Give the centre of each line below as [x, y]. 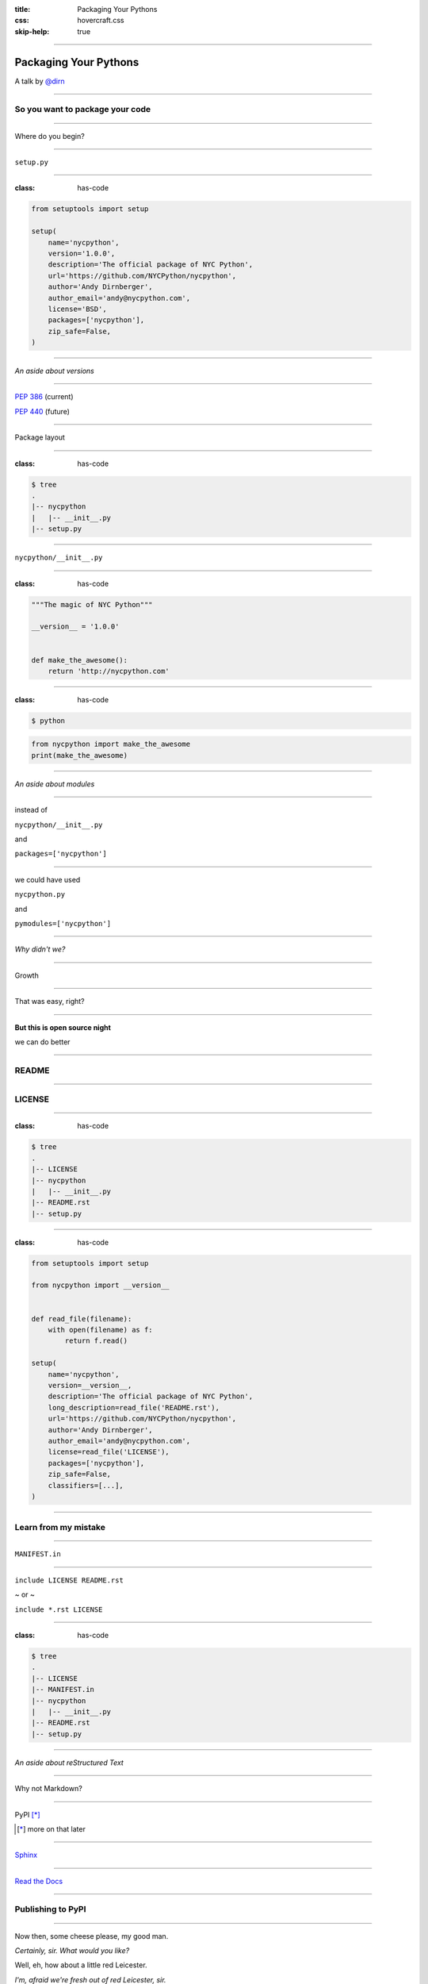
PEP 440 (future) [42, 411]
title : [23, 9]
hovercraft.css [101, 21]
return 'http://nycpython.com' [109, 671]
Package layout [40, 437]
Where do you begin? [50, 136]
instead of [31, 810]
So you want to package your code [82, 110]
